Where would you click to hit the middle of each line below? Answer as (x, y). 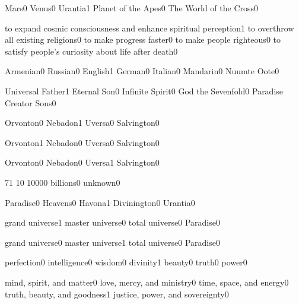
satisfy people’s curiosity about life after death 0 (91, 51)
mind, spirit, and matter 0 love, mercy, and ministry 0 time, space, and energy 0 (147, 282)
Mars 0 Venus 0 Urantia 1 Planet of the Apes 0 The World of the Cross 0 (132, 8)
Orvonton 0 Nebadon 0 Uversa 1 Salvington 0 (82, 162)
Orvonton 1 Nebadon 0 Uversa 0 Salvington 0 (82, 142)
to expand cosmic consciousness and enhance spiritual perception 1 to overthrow (149, 28)
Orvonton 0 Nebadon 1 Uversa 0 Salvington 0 (82, 123)
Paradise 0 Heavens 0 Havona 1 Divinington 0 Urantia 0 (100, 202)
